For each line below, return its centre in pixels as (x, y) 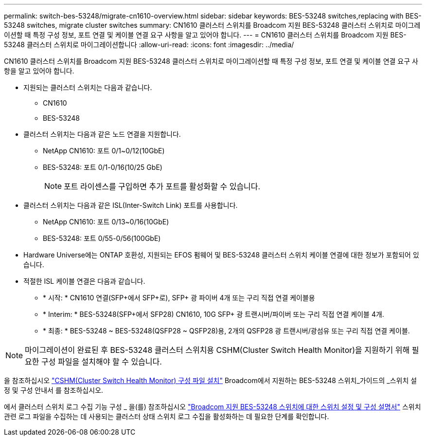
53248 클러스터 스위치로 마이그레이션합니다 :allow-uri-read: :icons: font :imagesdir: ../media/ (149, 45)
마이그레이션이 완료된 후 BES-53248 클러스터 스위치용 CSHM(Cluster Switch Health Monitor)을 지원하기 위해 (217, 350)
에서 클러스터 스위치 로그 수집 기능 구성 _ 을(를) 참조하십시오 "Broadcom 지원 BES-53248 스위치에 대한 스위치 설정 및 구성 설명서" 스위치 (213, 407)
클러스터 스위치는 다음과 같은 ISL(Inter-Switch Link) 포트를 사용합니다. (131, 205)
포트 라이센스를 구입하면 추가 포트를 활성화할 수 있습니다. (162, 186)
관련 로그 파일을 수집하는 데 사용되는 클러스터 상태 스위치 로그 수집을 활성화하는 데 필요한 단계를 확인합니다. (167, 416)
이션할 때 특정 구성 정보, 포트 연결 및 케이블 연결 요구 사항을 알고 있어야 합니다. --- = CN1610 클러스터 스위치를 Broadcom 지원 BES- (205, 35)
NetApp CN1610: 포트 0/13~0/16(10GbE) (106, 222)
